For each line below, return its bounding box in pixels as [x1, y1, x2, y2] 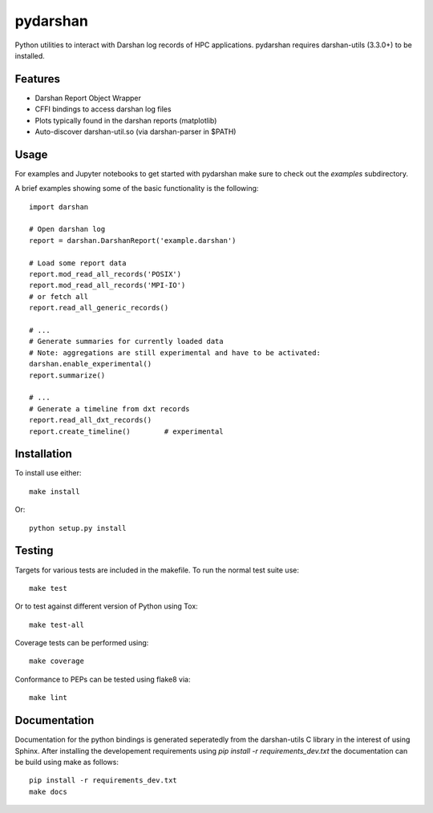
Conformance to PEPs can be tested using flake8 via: [14, 674, 191, 684]
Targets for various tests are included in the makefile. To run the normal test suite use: [14, 565, 300, 575]
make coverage [29, 657, 84, 665]
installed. [14, 51, 46, 60]
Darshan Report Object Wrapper [34, 93, 142, 103]
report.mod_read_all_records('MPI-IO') [29, 281, 186, 290]
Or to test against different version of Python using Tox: [14, 601, 198, 611]
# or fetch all [29, 292, 89, 301]
